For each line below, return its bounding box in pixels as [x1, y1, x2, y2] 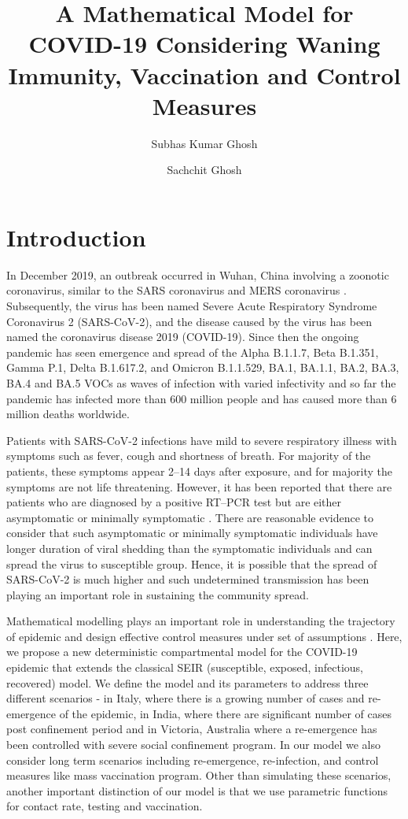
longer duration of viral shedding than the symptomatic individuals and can [6, 539, 373, 556]
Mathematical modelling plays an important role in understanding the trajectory [6, 613, 395, 629]
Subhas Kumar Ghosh [151, 135, 258, 151]
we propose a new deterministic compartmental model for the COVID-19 [6, 643, 358, 660]
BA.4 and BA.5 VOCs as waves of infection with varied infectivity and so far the [6, 374, 396, 391]
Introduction [6, 220, 146, 253]
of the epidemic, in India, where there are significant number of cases [59, 705, 391, 721]
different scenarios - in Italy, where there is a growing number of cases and [6, 690, 365, 706]
